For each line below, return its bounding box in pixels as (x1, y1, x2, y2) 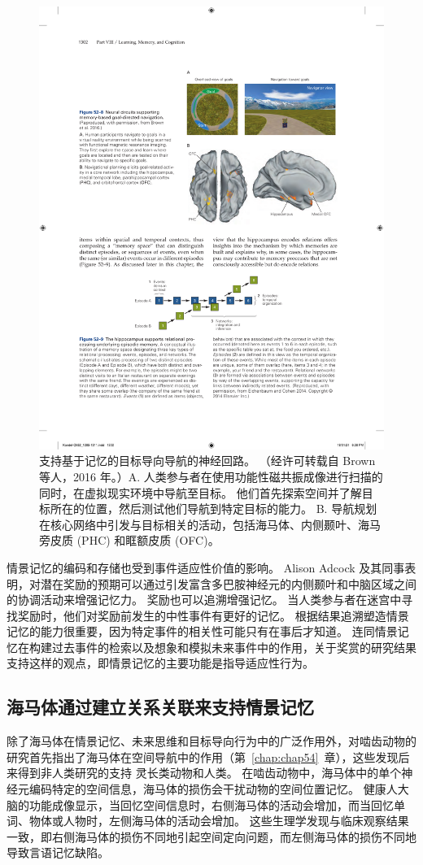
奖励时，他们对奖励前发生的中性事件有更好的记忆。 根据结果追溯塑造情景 (17, 606, 409, 624)
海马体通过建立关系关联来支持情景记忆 (7, 694, 314, 719)
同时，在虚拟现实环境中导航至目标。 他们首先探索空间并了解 (39, 484, 362, 501)
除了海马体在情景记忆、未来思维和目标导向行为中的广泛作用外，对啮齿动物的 (7, 732, 416, 750)
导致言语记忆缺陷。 (7, 844, 109, 861)
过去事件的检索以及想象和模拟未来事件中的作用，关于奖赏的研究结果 (51, 638, 416, 655)
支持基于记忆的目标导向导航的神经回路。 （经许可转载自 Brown (39, 452, 376, 469)
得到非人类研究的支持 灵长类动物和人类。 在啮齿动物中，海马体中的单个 (17, 764, 402, 781)
